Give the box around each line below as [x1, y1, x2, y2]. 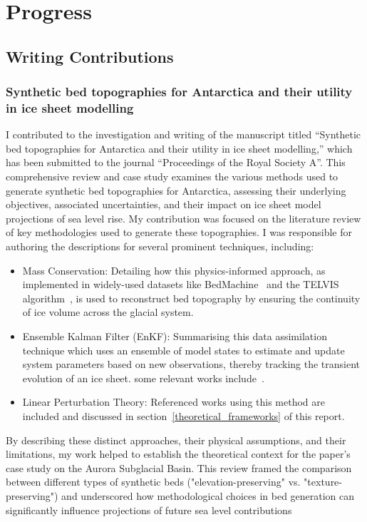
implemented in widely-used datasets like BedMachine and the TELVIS [22, 277, 339, 292]
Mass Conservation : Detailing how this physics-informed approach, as [22, 262, 326, 277]
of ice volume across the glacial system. [22, 304, 194, 319]
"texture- [304, 474, 342, 489]
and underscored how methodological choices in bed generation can [61, 488, 355, 503]
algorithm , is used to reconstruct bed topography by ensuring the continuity [22, 290, 361, 305]
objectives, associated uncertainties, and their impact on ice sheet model [6, 197, 321, 212]
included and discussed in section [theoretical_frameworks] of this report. [22, 408, 345, 423]
